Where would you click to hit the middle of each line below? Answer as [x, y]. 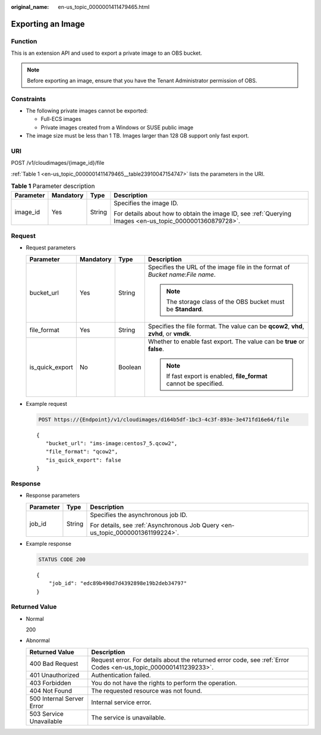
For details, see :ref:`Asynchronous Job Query [155, 525]
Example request [47, 404]
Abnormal [38, 640]
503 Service [46, 714]
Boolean [130, 367]
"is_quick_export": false [83, 460]
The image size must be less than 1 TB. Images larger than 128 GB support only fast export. [138, 136]
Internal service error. [121, 702]
